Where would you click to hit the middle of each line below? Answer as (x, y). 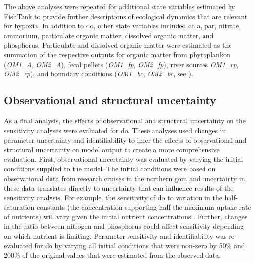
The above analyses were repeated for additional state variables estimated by (120, 6)
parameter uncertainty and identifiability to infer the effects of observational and (125, 140)
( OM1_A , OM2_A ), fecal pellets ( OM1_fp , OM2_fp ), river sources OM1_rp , (121, 64)
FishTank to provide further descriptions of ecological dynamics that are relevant (126, 16)
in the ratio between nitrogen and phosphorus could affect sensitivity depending (124, 226)
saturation (19, 207)
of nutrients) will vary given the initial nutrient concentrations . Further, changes (126, 216)
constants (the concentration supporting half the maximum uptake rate (144, 207)
